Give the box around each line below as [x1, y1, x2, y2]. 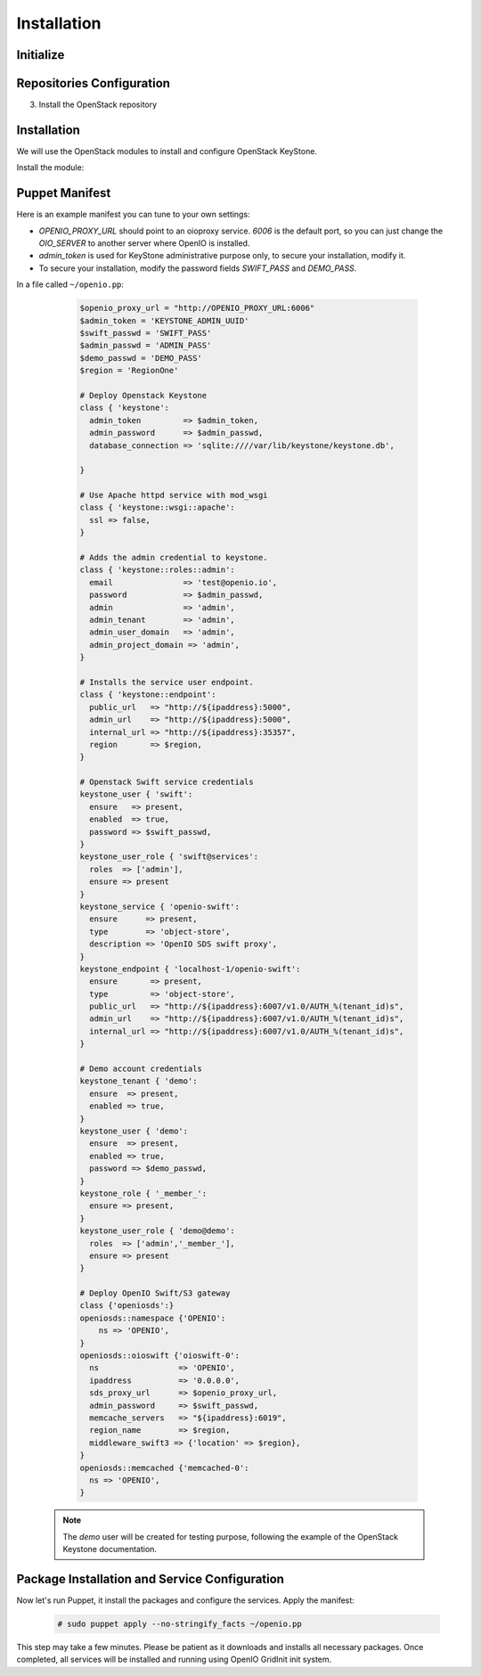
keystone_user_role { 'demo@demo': [79, 1226, 235, 1236]
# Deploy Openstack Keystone [79, 390, 208, 400]
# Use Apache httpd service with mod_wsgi [79, 490, 268, 501]
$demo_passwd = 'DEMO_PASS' [79, 353, 202, 363]
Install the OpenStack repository [38, 99, 158, 110]
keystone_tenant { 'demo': [79, 1076, 198, 1086]
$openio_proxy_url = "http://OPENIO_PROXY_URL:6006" [79, 303, 315, 314]
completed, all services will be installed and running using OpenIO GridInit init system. [16, 1654, 332, 1665]
